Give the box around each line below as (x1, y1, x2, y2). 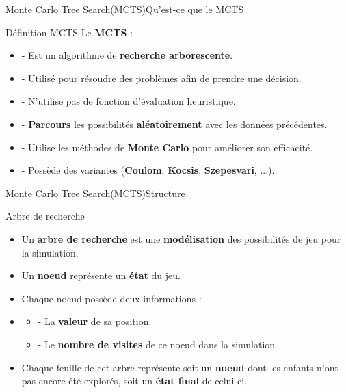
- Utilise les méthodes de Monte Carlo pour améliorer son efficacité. (21, 140, 313, 154)
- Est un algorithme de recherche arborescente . (21, 48, 233, 62)
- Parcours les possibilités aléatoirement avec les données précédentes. (21, 116, 328, 131)
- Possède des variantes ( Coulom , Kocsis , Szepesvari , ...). (21, 163, 275, 177)
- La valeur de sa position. (38, 314, 152, 328)
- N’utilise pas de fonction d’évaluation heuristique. (21, 94, 236, 108)
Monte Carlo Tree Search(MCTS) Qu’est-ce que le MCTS (5, 2, 244, 16)
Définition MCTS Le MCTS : (5, 25, 133, 39)
